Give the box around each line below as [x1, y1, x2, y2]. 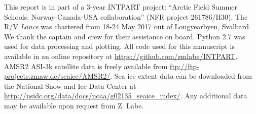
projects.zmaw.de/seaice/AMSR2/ [4, 71, 111, 81]
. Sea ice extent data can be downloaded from [110, 71, 252, 81]
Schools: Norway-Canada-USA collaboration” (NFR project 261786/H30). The [4, 11, 248, 22]
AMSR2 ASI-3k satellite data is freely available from [4, 61, 168, 71]
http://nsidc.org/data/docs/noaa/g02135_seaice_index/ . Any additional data [4, 90, 247, 101]
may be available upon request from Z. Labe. [4, 100, 144, 110]
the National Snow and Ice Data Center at [4, 80, 136, 91]
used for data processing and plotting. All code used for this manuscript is [4, 41, 235, 51]
